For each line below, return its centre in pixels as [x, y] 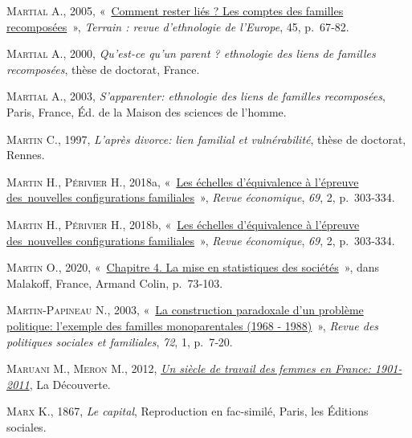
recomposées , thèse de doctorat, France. [103, 69]
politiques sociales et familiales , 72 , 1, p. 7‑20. [120, 341]
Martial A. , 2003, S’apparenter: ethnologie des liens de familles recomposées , [196, 96]
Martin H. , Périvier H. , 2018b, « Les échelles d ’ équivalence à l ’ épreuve [183, 224]
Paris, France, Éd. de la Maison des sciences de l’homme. [147, 111]
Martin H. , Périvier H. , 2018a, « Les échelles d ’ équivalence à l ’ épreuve [183, 181]
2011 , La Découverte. [59, 384]
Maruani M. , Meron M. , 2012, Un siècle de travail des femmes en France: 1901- [204, 368]
